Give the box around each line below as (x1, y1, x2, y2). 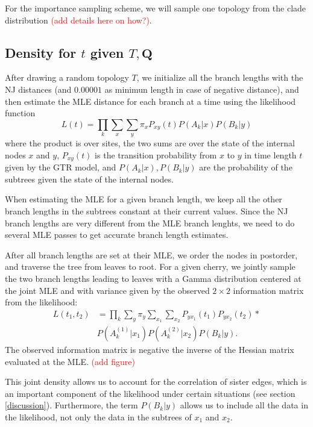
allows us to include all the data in (180, 399, 308, 411)
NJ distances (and (5, 83, 72, 95)
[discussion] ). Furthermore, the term (5, 399, 138, 411)
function (5, 107, 36, 119)
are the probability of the (199, 161, 292, 173)
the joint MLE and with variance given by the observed (5, 284, 210, 296)
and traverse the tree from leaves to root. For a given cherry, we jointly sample (5, 260, 296, 273)
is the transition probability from (95, 148, 217, 161)
